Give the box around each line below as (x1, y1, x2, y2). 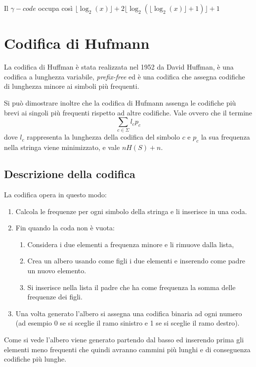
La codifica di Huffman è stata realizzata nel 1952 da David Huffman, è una (4, 62, 234, 72)
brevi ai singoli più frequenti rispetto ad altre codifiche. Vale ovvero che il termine (4, 107, 253, 117)
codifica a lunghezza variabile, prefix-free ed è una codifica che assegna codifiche (4, 71, 245, 81)
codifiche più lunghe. (4, 354, 67, 364)
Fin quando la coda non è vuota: (15, 222, 115, 233)
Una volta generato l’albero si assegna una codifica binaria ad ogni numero (15, 308, 242, 318)
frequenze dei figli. (27, 292, 83, 302)
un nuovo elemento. (27, 265, 86, 275)
